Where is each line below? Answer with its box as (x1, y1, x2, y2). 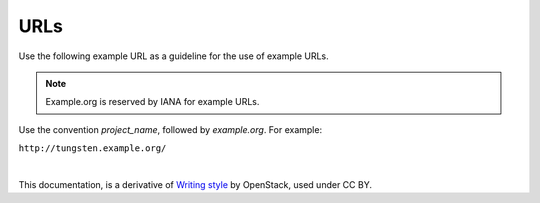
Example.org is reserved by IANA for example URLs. (45, 96, 260, 108)
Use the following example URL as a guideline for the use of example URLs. (18, 50, 329, 62)
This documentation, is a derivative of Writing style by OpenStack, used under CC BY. (18, 178, 372, 190)
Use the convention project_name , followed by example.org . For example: (18, 123, 323, 135)
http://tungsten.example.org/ (18, 143, 167, 154)
